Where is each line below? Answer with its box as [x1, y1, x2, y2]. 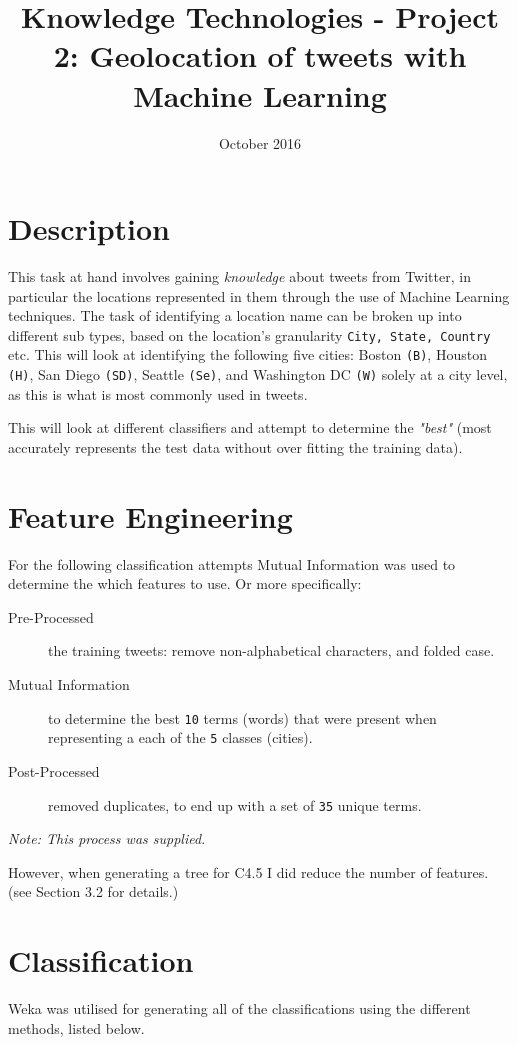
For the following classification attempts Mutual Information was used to [8, 553, 456, 574]
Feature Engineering [8, 495, 293, 536]
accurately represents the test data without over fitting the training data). [8, 436, 463, 457]
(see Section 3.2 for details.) [8, 881, 179, 902]
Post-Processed [8, 760, 100, 781]
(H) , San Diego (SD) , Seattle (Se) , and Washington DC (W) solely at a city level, [8, 364, 508, 385]
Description [8, 208, 171, 249]
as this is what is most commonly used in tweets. [8, 383, 308, 404]
